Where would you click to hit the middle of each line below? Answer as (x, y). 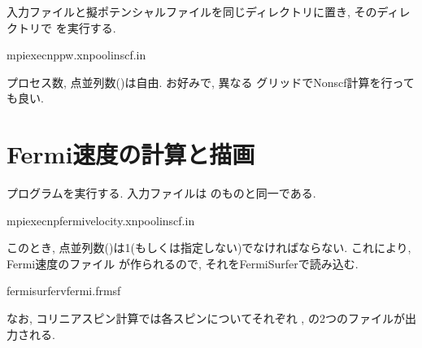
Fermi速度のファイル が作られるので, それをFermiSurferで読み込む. (183, 263)
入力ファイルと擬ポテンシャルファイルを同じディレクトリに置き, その (192, 11)
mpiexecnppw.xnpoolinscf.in (76, 55)
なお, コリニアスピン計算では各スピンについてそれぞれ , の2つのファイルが (206, 318)
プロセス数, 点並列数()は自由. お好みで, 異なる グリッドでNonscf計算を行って (211, 82)
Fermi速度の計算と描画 (131, 154)
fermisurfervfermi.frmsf (64, 291)
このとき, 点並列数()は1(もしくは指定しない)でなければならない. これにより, (209, 248)
